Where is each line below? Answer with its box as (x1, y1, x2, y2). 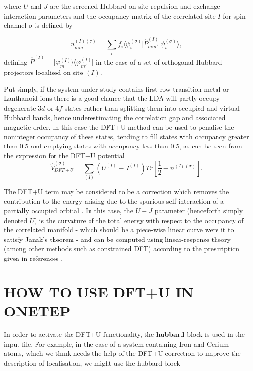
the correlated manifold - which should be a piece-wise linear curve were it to (4, 224, 234, 235)
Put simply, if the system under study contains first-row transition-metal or (4, 83, 229, 93)
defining (4, 56, 28, 67)
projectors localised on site (4, 67, 83, 77)
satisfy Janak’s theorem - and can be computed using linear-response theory (4, 234, 231, 244)
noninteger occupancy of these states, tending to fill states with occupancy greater (4, 131, 249, 141)
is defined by (35, 20, 72, 30)
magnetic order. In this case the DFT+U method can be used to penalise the (4, 122, 234, 132)
